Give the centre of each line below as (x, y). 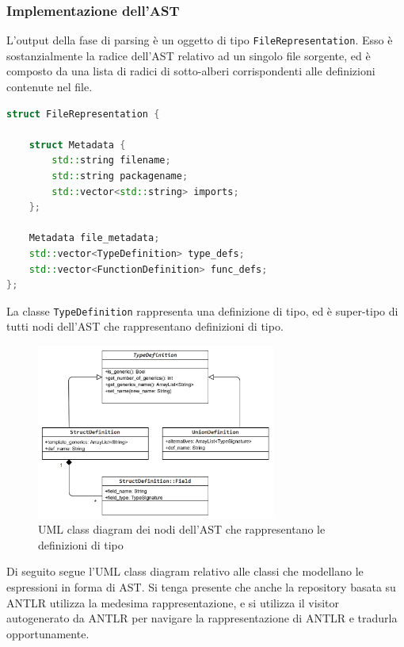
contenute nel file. (50, 87)
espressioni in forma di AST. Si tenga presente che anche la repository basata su (201, 587)
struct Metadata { (77, 145)
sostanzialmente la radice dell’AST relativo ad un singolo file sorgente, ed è (189, 55)
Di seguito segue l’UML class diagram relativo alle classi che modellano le (185, 571)
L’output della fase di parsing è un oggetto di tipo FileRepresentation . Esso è (200, 40)
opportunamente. (48, 633)
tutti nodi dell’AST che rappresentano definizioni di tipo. (145, 326)
